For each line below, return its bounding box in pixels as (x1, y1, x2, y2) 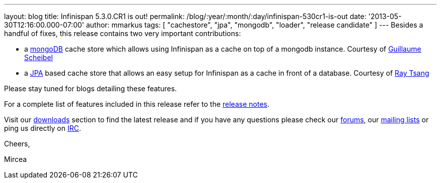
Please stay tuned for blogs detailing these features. (4, 84, 177, 93)
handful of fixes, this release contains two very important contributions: (4, 29, 241, 38)
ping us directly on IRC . (4, 124, 82, 132)
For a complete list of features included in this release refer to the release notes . (4, 100, 269, 108)
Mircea (4, 155, 27, 163)
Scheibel (24, 53, 53, 62)
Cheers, (4, 139, 30, 148)
